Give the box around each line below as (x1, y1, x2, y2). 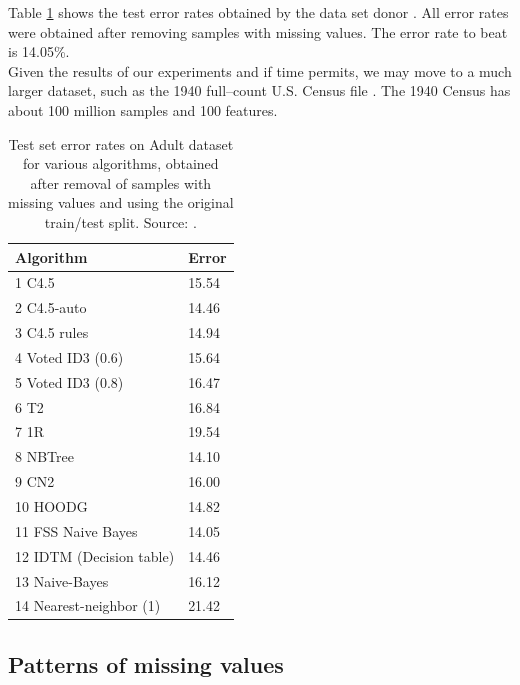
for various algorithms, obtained (23, 153, 219, 174)
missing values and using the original (8, 192, 234, 213)
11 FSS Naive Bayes (15, 520, 138, 541)
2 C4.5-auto (15, 297, 87, 318)
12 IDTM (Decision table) (15, 545, 175, 566)
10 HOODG (15, 495, 88, 516)
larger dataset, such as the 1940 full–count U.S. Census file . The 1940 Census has (8, 80, 511, 101)
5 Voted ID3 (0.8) (15, 371, 124, 392)
